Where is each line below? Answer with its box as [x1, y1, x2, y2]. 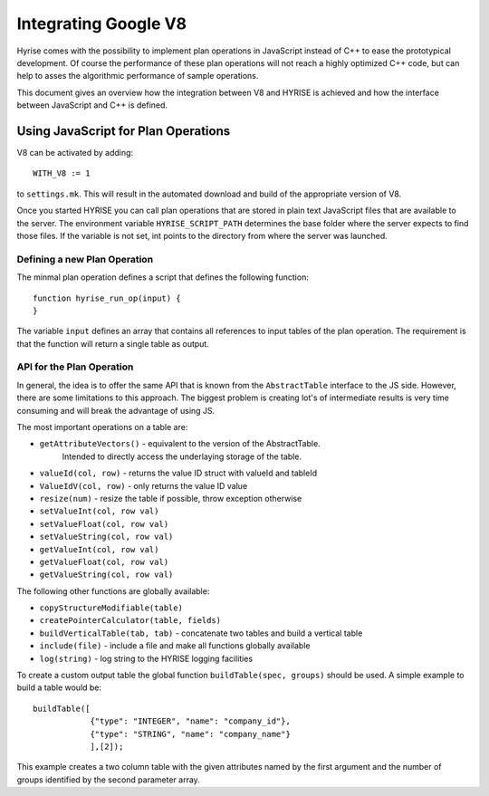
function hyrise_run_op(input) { [33, 293, 181, 303]
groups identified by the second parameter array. [16, 774, 201, 785]
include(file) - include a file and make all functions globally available [39, 640, 311, 651]
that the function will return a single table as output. [16, 338, 210, 349]
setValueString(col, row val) [39, 532, 174, 542]
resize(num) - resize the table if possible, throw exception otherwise [39, 493, 302, 503]
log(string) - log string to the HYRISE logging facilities [39, 653, 254, 664]
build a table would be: [16, 682, 102, 693]
